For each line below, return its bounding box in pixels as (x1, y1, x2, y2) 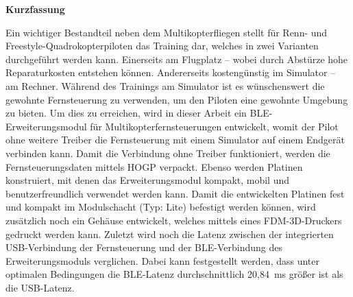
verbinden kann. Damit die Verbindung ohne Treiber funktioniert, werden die (5, 145, 330, 160)
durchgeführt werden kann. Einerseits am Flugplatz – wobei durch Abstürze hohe (5, 51, 348, 66)
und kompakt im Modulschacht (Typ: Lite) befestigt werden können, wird (5, 200, 316, 214)
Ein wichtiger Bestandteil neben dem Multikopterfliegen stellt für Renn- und (5, 25, 328, 39)
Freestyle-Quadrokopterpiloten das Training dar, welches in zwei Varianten (5, 38, 319, 53)
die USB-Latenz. (5, 280, 75, 294)
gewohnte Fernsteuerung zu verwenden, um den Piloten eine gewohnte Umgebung (5, 92, 348, 106)
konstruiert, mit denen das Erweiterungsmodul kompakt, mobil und (5, 173, 290, 187)
